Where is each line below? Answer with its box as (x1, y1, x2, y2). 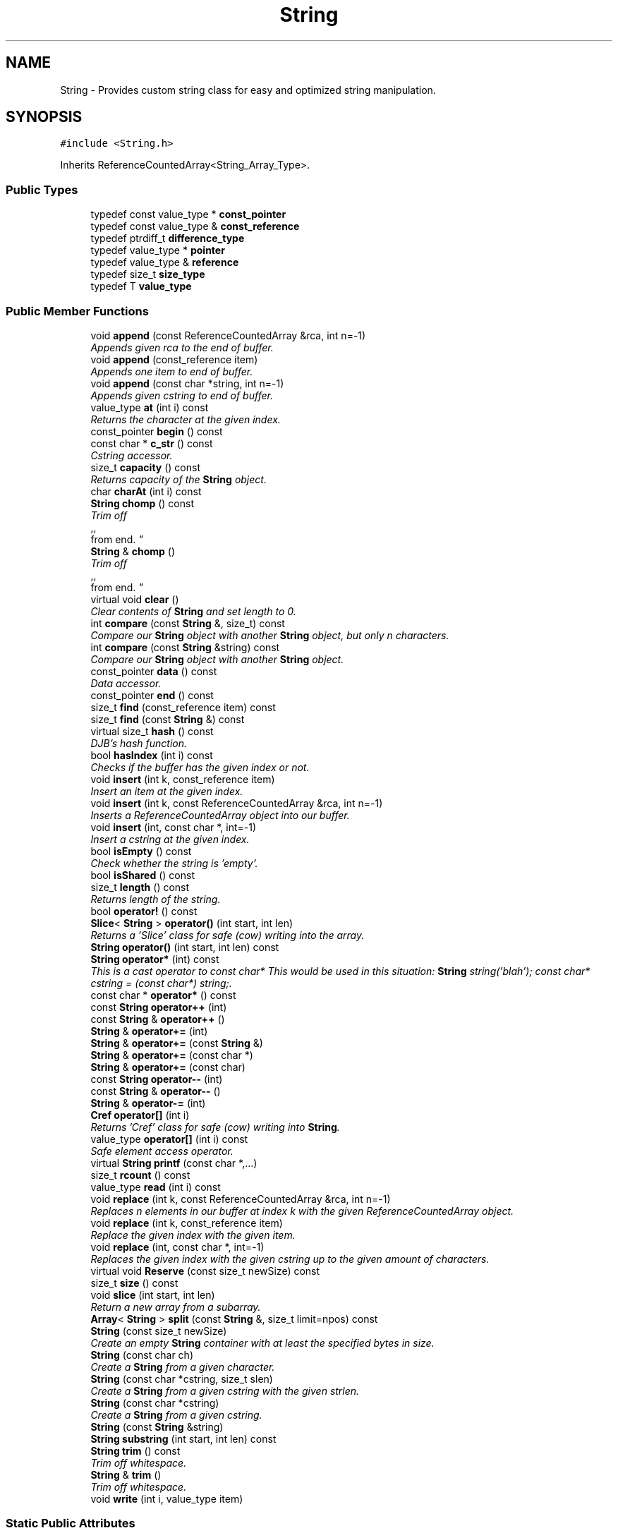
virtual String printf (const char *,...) (90, 1156, 257, 1169)
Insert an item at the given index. (90, 784, 243, 797)
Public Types (6, 182, 78, 197)
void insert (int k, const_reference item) (90, 772, 275, 785)
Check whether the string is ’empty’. (90, 856, 258, 869)
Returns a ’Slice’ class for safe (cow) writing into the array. (90, 928, 365, 941)
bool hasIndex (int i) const (90, 749, 213, 761)
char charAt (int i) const (90, 485, 202, 497)
